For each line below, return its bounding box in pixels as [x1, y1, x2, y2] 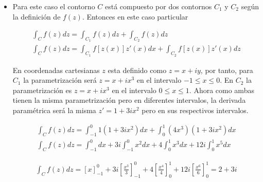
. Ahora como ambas [189, 84, 254, 95]
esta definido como [108, 64, 167, 75]
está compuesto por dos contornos [104, 1, 212, 11]
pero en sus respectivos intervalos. [142, 105, 249, 116]
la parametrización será [23, 75, 97, 85]
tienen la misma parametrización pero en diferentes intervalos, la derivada [12, 95, 246, 105]
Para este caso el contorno [12, 1, 95, 11]
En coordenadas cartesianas [12, 64, 100, 75]
